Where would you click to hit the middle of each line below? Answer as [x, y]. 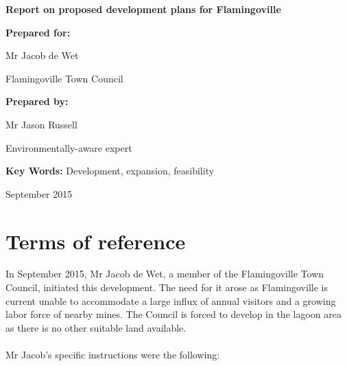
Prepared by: [37, 101]
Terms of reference [96, 241]
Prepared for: [38, 32]
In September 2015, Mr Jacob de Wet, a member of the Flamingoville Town [165, 274]
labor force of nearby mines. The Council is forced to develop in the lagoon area [173, 314]
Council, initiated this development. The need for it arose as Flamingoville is [167, 287]
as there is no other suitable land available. [96, 327]
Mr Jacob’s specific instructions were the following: [113, 355]
